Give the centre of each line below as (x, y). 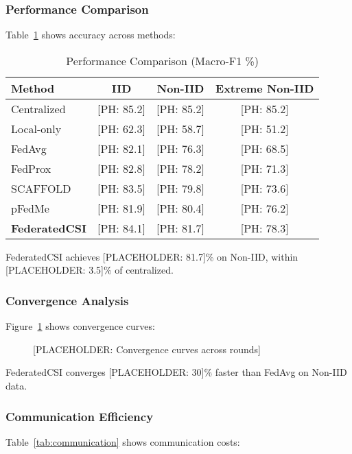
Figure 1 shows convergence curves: (80, 326)
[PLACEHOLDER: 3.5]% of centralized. (90, 270)
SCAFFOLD (41, 188)
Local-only (36, 128)
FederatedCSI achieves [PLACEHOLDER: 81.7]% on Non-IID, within (152, 256)
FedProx (31, 168)
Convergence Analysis (67, 300)
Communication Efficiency (80, 416)
